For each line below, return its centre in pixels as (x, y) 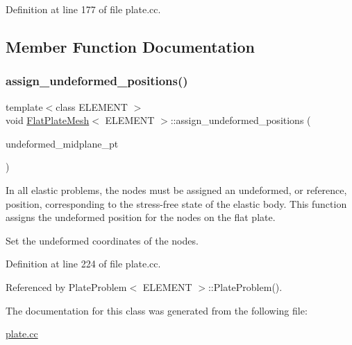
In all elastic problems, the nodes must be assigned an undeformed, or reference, (176, 189)
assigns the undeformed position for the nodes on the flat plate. (141, 217)
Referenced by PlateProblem (66, 286)
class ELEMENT (92, 106)
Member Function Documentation (131, 46)
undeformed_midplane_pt (62, 143)
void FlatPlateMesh (48, 120)
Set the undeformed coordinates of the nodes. (102, 240)
